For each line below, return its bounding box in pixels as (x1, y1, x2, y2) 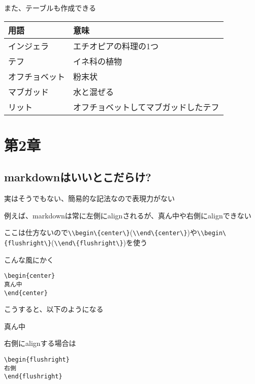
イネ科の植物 (73, 55, 122, 67)
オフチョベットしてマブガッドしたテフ (73, 101, 219, 113)
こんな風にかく (4, 254, 54, 265)
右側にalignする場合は (4, 338, 76, 348)
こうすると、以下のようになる (4, 304, 104, 314)
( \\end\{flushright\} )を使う (51, 237, 148, 248)
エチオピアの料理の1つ (73, 40, 159, 52)
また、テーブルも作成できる (4, 3, 96, 13)
